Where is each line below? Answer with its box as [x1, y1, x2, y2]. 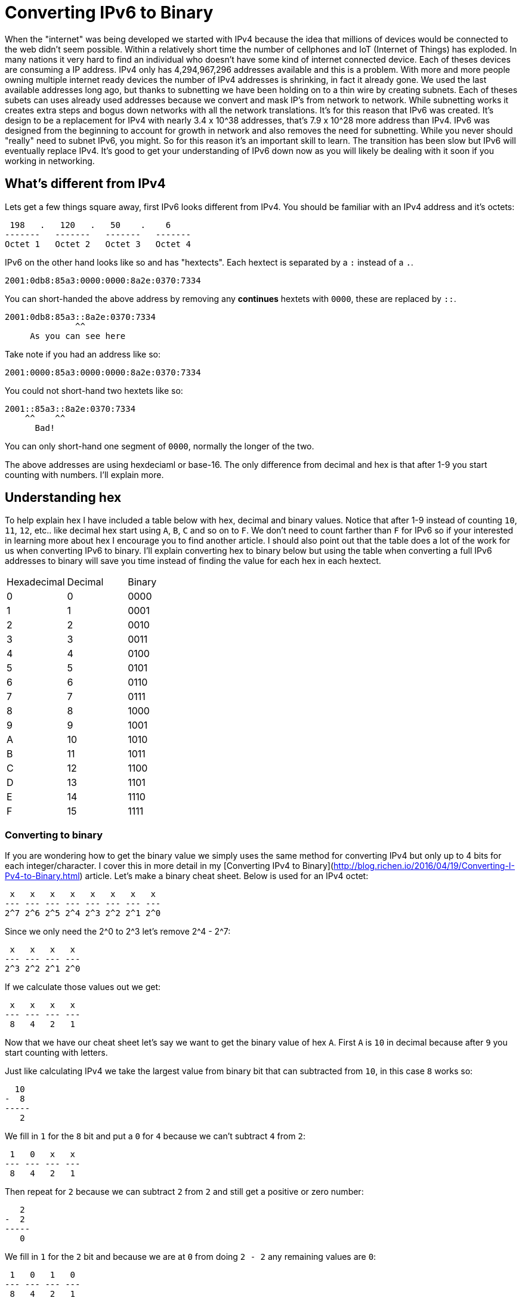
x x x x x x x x [10, 889, 156, 899]
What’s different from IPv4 [5, 176, 166, 192]
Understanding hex [5, 490, 122, 505]
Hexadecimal [7, 576, 65, 588]
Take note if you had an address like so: [5, 349, 160, 359]
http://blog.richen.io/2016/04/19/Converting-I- [333, 861, 515, 871]
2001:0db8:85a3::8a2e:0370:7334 [5, 312, 156, 322]
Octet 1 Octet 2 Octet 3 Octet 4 [5, 239, 191, 249]
